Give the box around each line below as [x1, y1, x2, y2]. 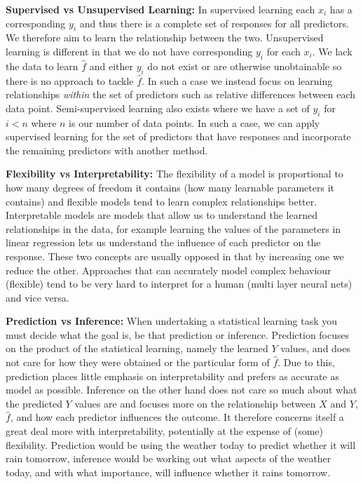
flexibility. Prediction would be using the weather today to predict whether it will [6, 437, 356, 452]
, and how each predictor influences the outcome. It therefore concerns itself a [10, 410, 344, 424]
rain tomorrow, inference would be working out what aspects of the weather [6, 451, 331, 466]
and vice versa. [6, 290, 69, 304]
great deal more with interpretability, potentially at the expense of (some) [6, 424, 323, 438]
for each [266, 43, 301, 58]
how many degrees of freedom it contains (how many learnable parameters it [6, 180, 334, 194]
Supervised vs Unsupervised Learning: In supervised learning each [6, 2, 315, 16]
